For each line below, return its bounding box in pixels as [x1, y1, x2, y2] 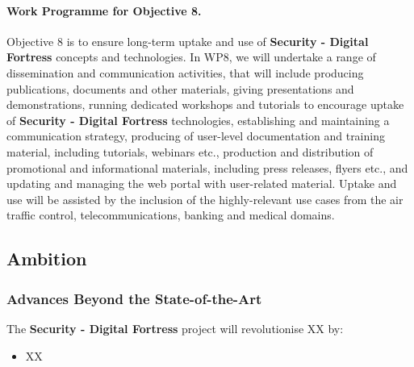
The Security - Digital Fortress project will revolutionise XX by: [6, 319, 344, 336]
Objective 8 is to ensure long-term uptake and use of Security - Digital [6, 32, 369, 49]
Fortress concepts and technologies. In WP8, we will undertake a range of [6, 48, 376, 65]
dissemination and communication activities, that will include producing [6, 64, 364, 81]
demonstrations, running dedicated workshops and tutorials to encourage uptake [6, 96, 404, 113]
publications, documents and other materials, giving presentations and [6, 80, 354, 97]
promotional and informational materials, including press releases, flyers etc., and [6, 159, 408, 176]
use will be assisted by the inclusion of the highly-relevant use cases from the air [6, 190, 404, 207]
